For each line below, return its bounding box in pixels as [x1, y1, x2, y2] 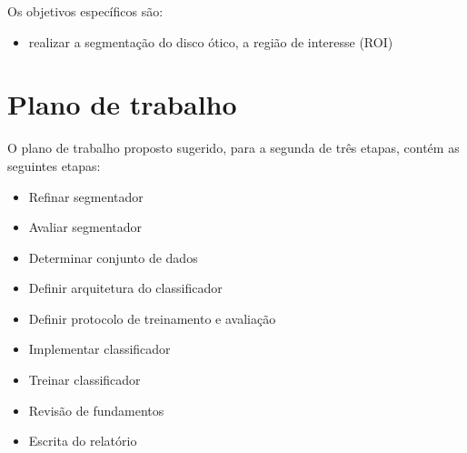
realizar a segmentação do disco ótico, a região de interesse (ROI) [28, 32, 393, 51]
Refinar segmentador [28, 186, 144, 206]
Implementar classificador [28, 339, 171, 358]
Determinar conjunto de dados [28, 247, 198, 267]
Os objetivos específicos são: [7, 2, 164, 20]
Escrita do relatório [28, 431, 137, 450]
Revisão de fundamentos [28, 400, 164, 419]
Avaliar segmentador [28, 217, 143, 237]
